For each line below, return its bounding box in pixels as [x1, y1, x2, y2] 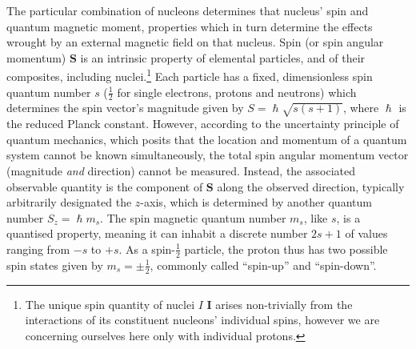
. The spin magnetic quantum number [100, 209, 286, 226]
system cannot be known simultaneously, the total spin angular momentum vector [6, 146, 409, 163]
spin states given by [6, 256, 103, 273]
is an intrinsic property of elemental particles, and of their [80, 49, 366, 66]
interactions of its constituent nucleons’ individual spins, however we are [25, 311, 380, 328]
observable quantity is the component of [6, 178, 203, 195]
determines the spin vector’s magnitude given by [6, 99, 244, 116]
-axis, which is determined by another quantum [140, 194, 372, 211]
